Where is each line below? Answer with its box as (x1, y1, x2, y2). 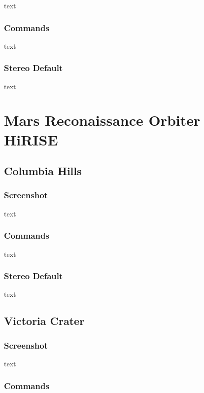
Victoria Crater (4, 313, 85, 328)
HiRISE (4, 129, 58, 149)
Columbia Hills (4, 163, 82, 179)
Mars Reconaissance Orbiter (4, 110, 201, 130)
